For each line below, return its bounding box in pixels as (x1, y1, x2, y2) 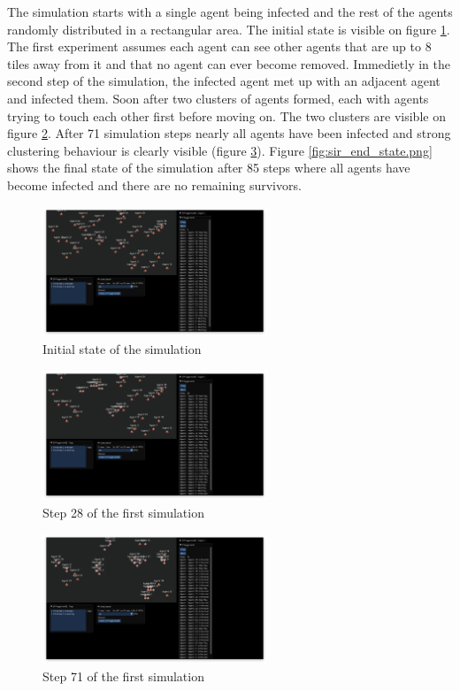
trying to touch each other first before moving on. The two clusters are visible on (7, 106, 446, 125)
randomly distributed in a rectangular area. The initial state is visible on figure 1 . (7, 19, 450, 38)
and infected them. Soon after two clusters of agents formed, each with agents (7, 88, 429, 107)
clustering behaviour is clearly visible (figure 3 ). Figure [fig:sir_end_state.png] (7, 141, 433, 159)
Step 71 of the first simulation (42, 666, 204, 685)
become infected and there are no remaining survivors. (7, 175, 302, 194)
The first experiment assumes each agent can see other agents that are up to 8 (7, 37, 432, 56)
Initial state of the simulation (42, 339, 202, 357)
